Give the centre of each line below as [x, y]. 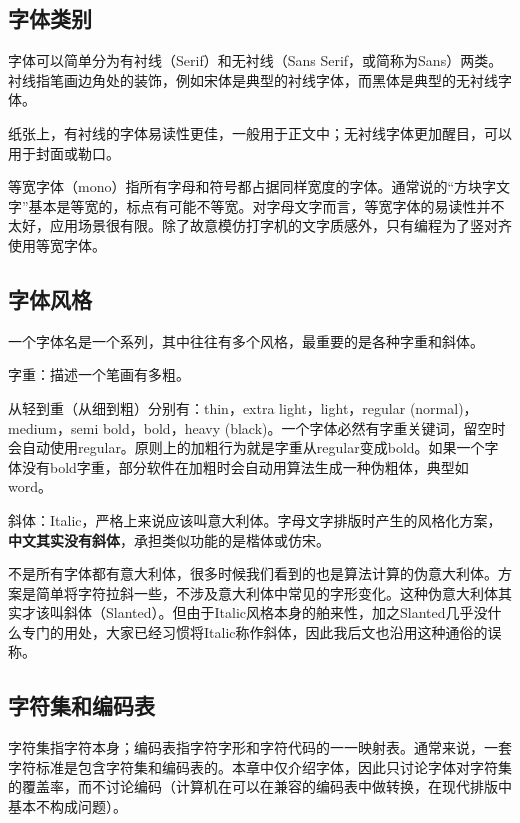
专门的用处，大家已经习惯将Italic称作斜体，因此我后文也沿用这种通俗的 [254, 631]
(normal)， [443, 407]
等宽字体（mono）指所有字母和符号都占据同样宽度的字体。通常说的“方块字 [252, 186]
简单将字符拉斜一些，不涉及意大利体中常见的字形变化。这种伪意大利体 [266, 592]
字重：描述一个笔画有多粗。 [99, 374]
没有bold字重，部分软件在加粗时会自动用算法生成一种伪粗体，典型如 [245, 466]
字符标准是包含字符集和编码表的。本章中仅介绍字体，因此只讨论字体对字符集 [260, 766]
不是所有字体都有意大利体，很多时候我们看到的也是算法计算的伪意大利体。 [253, 573]
